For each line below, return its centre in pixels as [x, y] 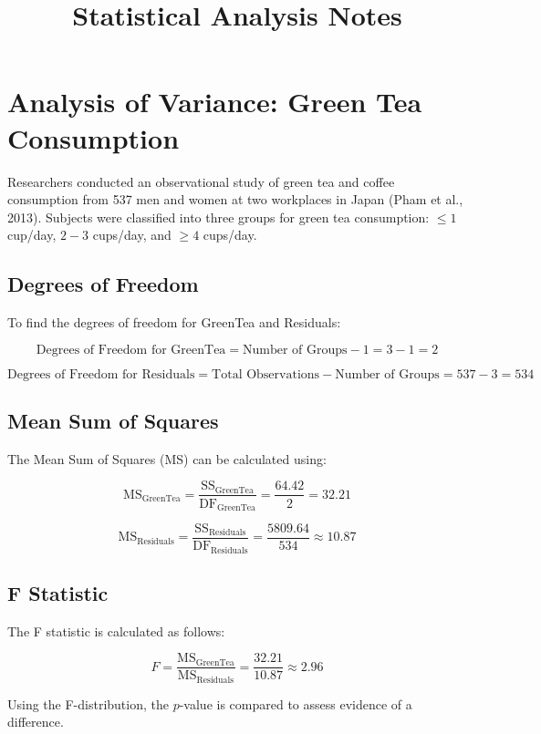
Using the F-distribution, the [88, 703]
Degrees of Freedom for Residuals [101, 374]
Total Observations [266, 374]
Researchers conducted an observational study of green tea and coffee [201, 181]
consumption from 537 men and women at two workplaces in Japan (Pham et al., [235, 199]
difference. [36, 722]
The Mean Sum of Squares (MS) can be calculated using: [167, 458]
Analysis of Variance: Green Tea [215, 102]
